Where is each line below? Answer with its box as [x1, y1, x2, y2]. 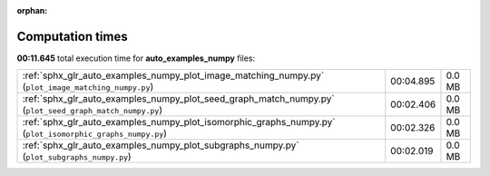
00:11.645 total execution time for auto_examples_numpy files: [16, 53, 256, 64]
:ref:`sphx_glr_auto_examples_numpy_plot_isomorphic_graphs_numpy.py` [22, 116, 336, 129]
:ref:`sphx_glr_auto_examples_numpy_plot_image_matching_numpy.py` [22, 69, 325, 82]
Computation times [16, 28, 128, 44]
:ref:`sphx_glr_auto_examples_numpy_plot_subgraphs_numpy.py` [22, 139, 299, 152]
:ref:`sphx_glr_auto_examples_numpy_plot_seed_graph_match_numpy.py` [22, 93, 335, 105]
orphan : [16, 5, 48, 15]
